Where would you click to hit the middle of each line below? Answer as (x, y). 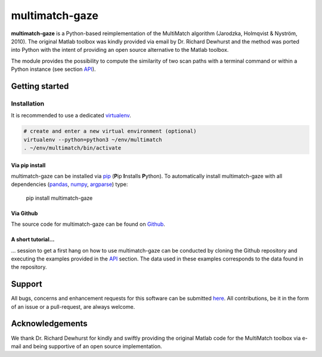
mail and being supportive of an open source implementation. (86, 346)
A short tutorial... (33, 240)
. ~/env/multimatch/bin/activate (72, 148)
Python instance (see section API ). (53, 69)
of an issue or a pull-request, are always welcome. (73, 306)
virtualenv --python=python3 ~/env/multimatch (93, 139)
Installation (28, 103)
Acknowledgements (49, 324)
